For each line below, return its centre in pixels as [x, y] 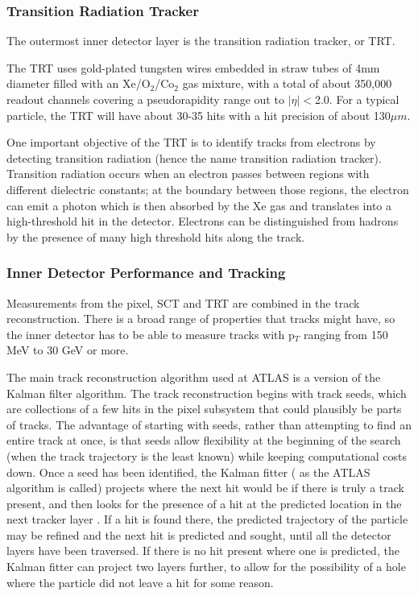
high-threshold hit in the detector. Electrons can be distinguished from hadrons [203, 221]
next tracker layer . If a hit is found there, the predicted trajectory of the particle [207, 519]
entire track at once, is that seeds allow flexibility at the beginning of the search [204, 440]
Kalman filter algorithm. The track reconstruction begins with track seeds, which [207, 393]
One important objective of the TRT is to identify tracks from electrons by [191, 142]
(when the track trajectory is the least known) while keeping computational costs [207, 455]
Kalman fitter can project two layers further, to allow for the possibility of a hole [206, 567]
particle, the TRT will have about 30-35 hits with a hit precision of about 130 [199, 115]
